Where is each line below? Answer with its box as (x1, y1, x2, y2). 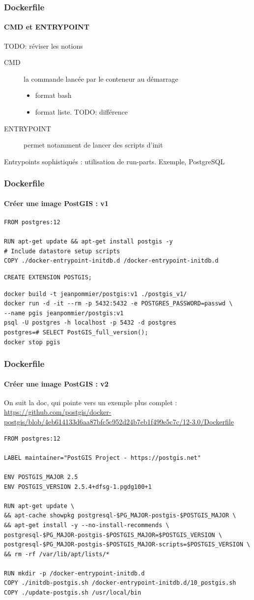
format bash (35, 90, 72, 100)
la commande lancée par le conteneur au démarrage (24, 73, 178, 84)
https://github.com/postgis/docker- (4, 407, 112, 417)
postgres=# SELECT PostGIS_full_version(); (4, 329, 148, 336)
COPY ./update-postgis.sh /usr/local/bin (4, 589, 141, 597)
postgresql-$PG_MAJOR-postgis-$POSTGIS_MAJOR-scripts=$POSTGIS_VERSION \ (4, 541, 251, 548)
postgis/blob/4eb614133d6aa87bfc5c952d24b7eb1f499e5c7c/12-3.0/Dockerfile (4, 416, 234, 426)
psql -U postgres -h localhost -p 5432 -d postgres (4, 319, 176, 327)
